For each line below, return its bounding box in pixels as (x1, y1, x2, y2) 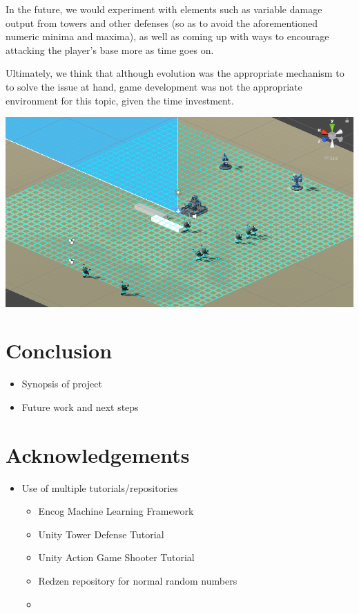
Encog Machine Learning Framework (38, 504, 194, 518)
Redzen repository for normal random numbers (38, 574, 237, 588)
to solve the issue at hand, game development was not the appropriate (6, 79, 302, 93)
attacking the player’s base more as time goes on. (6, 42, 214, 57)
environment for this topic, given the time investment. (6, 93, 234, 107)
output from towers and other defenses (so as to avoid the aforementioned (6, 15, 318, 30)
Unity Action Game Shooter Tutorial (38, 550, 195, 565)
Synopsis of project (21, 376, 102, 391)
